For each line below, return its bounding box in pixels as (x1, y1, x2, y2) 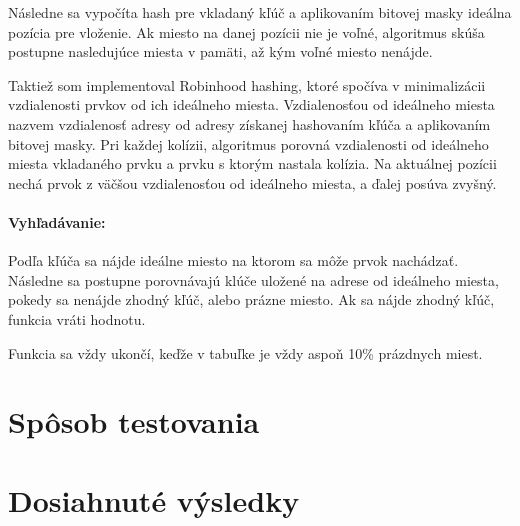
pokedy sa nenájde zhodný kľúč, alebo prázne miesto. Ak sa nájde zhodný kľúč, (8, 289, 495, 310)
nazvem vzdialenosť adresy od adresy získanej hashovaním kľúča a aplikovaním (8, 113, 491, 134)
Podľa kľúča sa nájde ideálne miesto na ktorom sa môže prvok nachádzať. (8, 250, 459, 271)
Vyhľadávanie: (8, 211, 106, 232)
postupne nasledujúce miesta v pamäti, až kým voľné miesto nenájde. (8, 41, 433, 62)
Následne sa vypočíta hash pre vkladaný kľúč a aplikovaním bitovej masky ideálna (8, 2, 512, 22)
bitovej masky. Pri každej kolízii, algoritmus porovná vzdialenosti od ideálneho (8, 133, 489, 154)
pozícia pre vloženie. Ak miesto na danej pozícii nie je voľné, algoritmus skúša (8, 21, 485, 42)
